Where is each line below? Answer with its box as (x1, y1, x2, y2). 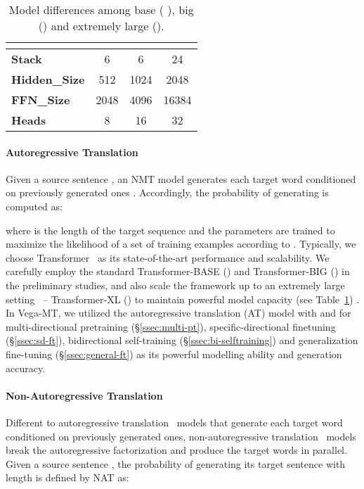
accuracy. (6, 360, 46, 375)
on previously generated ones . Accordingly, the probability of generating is (6, 185, 329, 200)
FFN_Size (11, 91, 70, 108)
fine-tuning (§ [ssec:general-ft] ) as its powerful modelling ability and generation (6, 346, 342, 361)
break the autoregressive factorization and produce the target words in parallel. (6, 443, 347, 457)
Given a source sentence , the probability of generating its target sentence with (6, 456, 346, 471)
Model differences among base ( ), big (8, 1, 194, 18)
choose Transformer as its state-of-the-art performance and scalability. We (6, 250, 330, 265)
